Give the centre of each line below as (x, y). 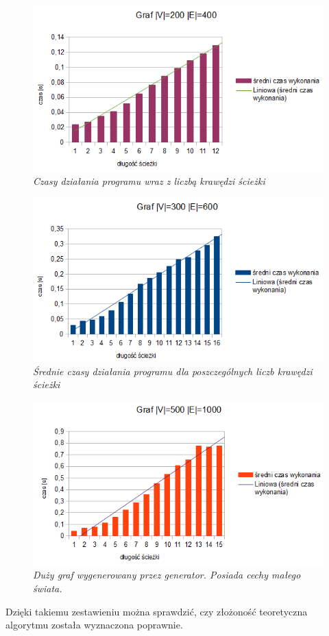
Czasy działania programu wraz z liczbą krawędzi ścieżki (149, 180)
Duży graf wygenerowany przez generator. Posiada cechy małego (167, 575)
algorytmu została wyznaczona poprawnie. (94, 625)
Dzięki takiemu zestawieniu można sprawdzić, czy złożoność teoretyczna (157, 611)
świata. (48, 588)
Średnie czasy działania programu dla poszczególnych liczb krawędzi (173, 371)
